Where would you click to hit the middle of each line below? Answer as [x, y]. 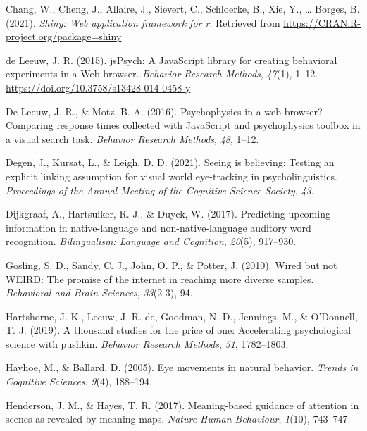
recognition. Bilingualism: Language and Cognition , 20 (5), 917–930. [151, 241]
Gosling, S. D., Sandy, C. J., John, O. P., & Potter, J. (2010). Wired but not [172, 264]
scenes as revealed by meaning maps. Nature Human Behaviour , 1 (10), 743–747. [178, 419]
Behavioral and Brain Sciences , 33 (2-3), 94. [99, 293]
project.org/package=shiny [64, 36]
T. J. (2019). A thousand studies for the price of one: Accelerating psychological [179, 330]
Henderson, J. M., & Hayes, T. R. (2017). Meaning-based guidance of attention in [182, 405]
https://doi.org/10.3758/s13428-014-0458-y [98, 87]
